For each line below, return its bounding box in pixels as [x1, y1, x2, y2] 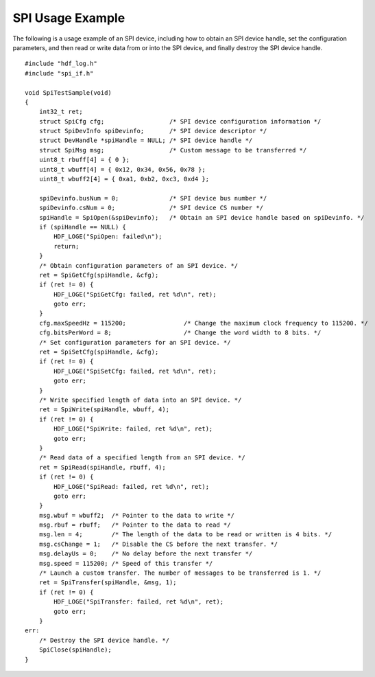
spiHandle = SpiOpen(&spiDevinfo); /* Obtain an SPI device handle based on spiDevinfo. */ [38, 214, 365, 221]
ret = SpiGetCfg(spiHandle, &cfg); [38, 271, 159, 279]
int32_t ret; [38, 108, 83, 116]
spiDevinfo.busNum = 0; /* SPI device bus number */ [38, 194, 267, 202]
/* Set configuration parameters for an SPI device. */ [38, 338, 231, 346]
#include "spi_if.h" [25, 69, 94, 77]
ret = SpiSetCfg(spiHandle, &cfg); [38, 348, 159, 356]
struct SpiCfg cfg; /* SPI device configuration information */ [38, 117, 322, 125]
